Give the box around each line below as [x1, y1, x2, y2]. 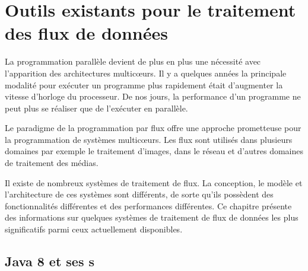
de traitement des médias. [5, 157, 99, 169]
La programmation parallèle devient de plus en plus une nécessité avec [5, 55, 261, 68]
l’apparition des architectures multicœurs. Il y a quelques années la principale [5, 66, 287, 79]
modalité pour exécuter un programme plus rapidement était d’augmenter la [5, 78, 283, 91]
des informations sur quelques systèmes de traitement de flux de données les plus [5, 211, 299, 224]
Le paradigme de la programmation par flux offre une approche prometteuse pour [5, 122, 301, 134]
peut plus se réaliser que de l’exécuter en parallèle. [5, 101, 188, 114]
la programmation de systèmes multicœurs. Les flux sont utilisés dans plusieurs [5, 133, 293, 145]
